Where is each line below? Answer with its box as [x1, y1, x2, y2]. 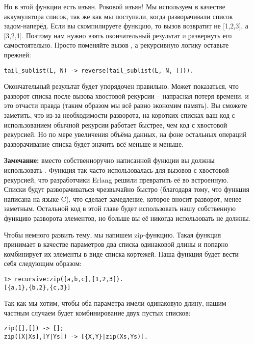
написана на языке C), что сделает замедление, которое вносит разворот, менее [4, 193, 242, 204]
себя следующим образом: [4, 258, 82, 268]
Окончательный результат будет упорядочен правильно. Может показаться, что [4, 81, 239, 91]
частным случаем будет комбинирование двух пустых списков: [4, 307, 191, 318]
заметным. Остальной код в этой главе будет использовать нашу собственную [4, 203, 236, 213]
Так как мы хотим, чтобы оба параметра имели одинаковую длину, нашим [4, 298, 227, 308]
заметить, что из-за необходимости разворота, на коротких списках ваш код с [4, 110, 235, 120]
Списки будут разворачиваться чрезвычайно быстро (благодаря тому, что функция [4, 184, 250, 194]
